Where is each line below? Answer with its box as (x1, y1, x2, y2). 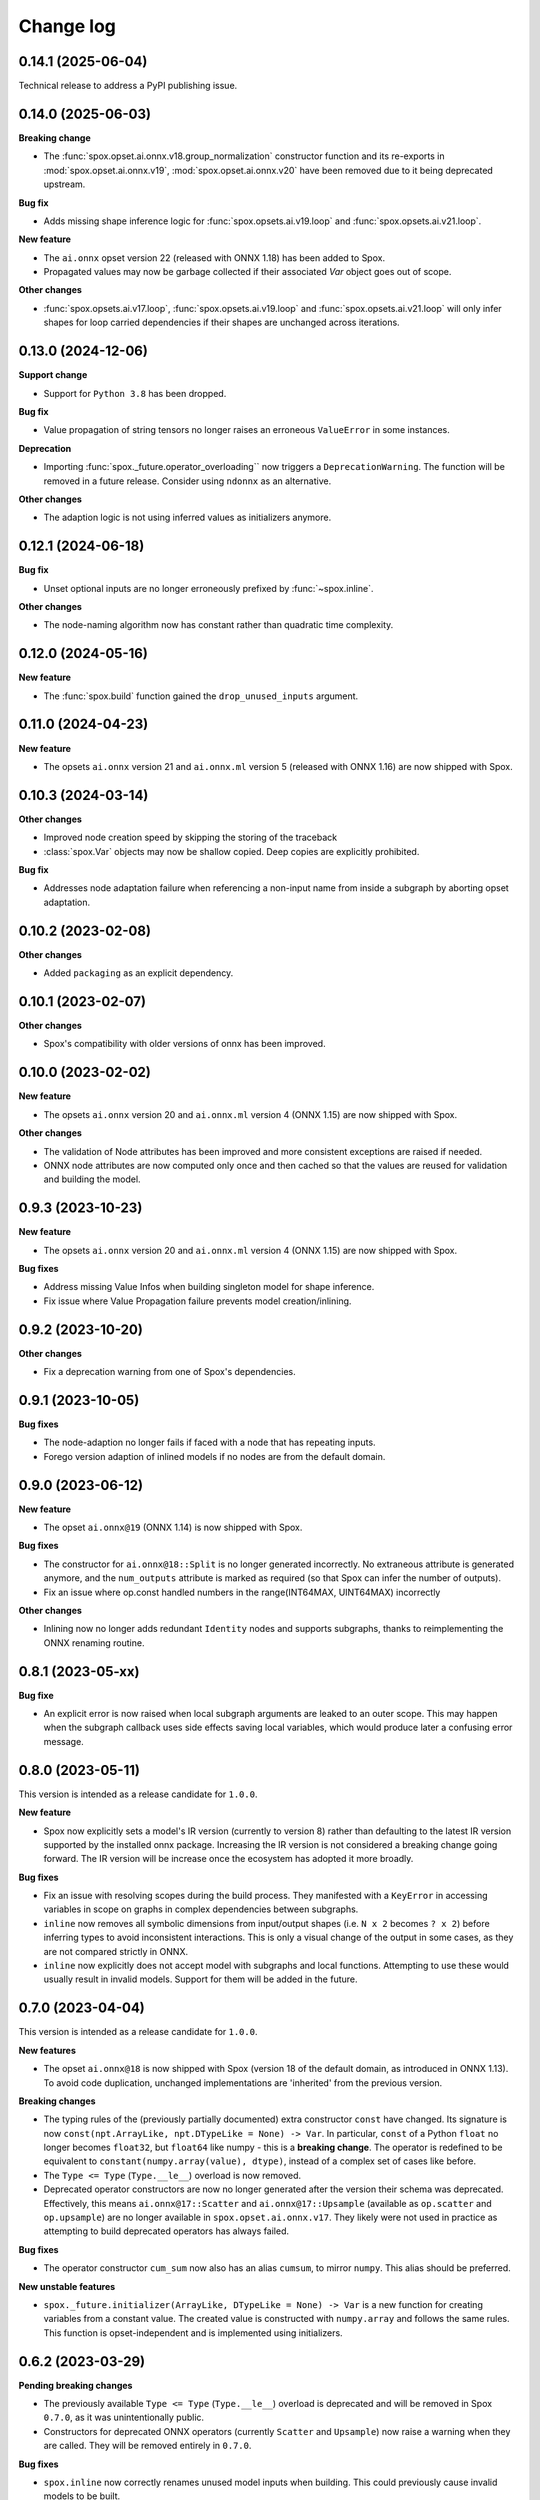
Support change (18, 369, 88, 381)
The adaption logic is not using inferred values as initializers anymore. (43, 511, 332, 524)
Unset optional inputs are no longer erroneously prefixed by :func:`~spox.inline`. (43, 582, 374, 594)
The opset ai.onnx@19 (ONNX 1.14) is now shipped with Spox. (43, 1521, 303, 1534)
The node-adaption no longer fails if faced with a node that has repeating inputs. (43, 1436, 376, 1449)
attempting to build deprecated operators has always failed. (43, 2225, 290, 2237)
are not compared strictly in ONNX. (43, 1945, 189, 1957)
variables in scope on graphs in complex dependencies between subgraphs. (43, 1903, 359, 1915)
